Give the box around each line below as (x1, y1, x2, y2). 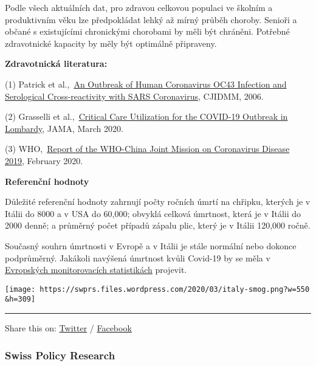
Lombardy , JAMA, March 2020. (5, 122, 123, 134)
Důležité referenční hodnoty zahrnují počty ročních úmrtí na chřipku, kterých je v (5, 195, 311, 208)
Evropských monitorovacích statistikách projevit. (5, 263, 187, 276)
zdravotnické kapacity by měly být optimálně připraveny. (5, 36, 217, 49)
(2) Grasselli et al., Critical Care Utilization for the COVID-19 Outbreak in (5, 110, 288, 123)
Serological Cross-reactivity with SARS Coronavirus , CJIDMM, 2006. (5, 89, 264, 102)
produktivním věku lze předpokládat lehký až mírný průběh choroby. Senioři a (5, 13, 297, 26)
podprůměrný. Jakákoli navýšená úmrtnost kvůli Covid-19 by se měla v (5, 251, 270, 264)
